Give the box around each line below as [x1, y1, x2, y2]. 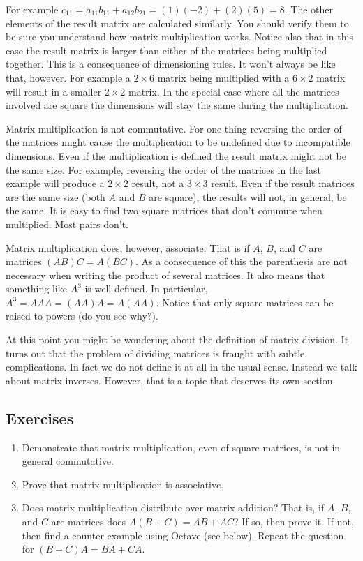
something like [6, 281, 67, 296]
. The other [284, 2, 334, 16]
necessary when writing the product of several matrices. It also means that [6, 267, 325, 282]
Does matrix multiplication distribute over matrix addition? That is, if [22, 500, 325, 515]
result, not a [131, 176, 184, 190]
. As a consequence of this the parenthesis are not [135, 254, 348, 269]
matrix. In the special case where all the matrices [128, 84, 339, 98]
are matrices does [51, 514, 126, 529]
